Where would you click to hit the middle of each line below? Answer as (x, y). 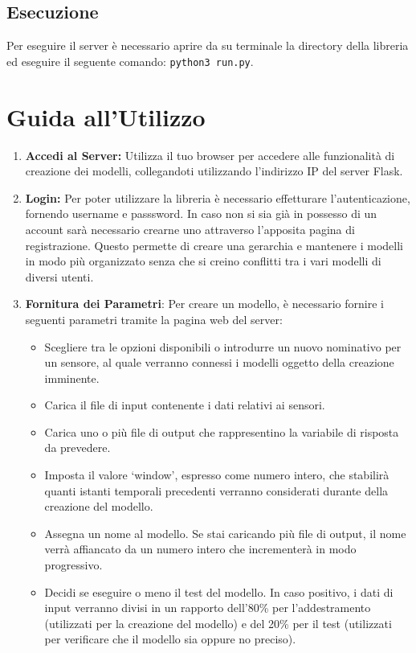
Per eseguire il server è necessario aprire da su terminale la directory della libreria (208, 45)
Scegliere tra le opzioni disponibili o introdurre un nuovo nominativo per (223, 346)
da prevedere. (77, 448)
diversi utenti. (59, 276)
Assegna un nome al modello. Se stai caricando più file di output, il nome (225, 533)
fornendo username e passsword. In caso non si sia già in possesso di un (201, 214)
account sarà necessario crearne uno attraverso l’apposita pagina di (190, 229)
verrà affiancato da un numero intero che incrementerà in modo (200, 549)
